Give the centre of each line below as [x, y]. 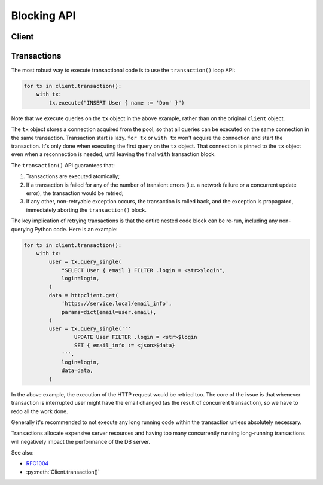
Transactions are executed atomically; [73, 176]
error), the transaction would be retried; [75, 193]
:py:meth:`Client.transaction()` [63, 472]
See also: [22, 453]
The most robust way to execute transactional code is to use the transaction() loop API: [123, 70]
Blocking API [43, 16]
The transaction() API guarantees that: [63, 165]
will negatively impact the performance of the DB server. [81, 441]
